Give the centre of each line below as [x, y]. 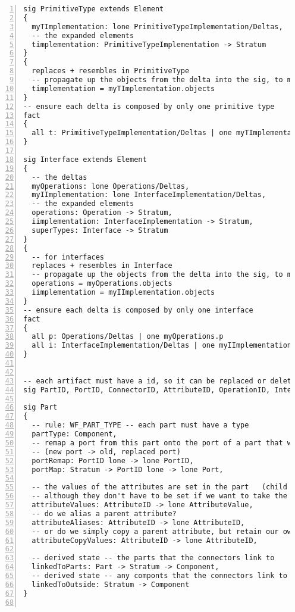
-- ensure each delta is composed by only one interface [138, 310]
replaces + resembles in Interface [102, 266]
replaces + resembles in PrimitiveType [111, 71]
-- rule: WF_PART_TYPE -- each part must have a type [140, 425]
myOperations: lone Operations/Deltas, [111, 186]
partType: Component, [74, 434]
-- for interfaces [68, 257]
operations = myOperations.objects [102, 284]
